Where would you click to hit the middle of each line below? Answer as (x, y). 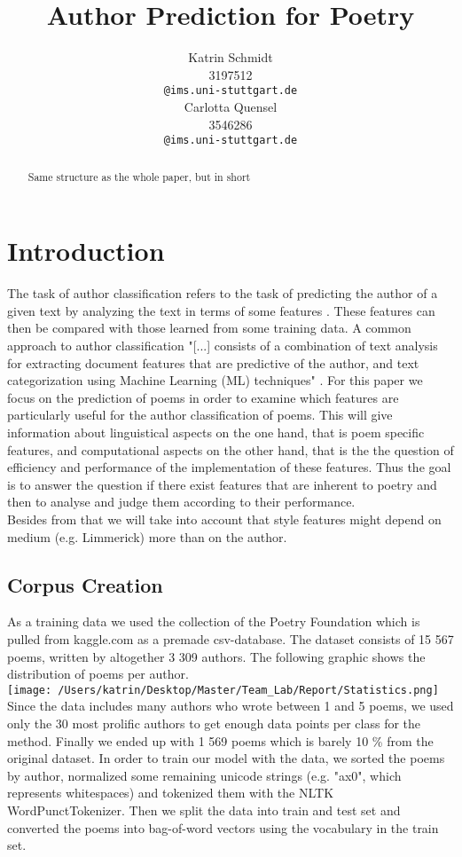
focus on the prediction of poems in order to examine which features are (203, 397)
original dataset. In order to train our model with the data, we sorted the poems (226, 758)
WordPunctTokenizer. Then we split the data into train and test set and (204, 810)
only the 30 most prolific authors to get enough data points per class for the (214, 723)
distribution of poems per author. (98, 674)
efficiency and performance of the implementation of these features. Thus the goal (229, 467)
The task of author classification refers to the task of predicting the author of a (223, 293)
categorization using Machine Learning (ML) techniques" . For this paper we (215, 380)
